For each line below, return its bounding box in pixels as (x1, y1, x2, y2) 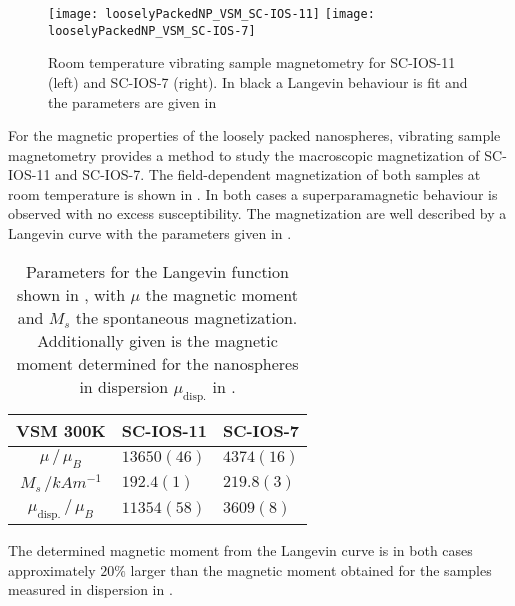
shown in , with (17, 282, 126, 306)
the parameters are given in (48, 91, 217, 112)
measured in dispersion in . (8, 579, 173, 600)
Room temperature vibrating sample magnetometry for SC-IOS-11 (48, 52, 456, 73)
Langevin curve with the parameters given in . (8, 223, 292, 244)
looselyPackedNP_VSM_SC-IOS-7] (48, 23, 256, 38)
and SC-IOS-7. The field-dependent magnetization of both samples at (55, 164, 481, 185)
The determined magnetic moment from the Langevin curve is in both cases (8, 540, 473, 561)
